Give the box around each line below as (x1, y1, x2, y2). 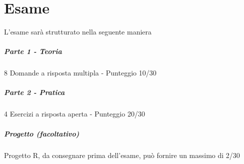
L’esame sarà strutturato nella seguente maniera (4, 26, 152, 37)
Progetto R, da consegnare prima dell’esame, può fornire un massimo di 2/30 (4, 149, 240, 160)
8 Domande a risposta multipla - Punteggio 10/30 (4, 67, 156, 78)
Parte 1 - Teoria (4, 46, 62, 56)
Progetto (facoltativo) (4, 128, 79, 138)
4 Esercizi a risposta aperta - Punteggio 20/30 (4, 108, 145, 119)
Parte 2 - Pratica (4, 87, 65, 97)
